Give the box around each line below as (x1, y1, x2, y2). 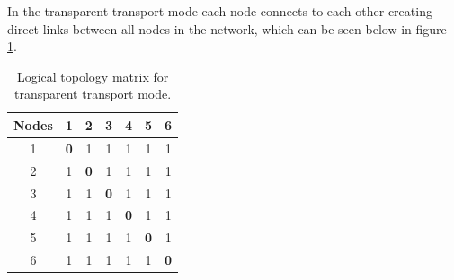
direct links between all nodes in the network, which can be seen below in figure (7, 19, 447, 38)
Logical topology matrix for (16, 66, 169, 85)
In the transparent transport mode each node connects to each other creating (7, 2, 432, 20)
